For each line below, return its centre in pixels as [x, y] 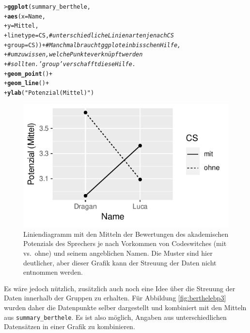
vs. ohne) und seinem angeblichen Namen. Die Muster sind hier [118, 253]
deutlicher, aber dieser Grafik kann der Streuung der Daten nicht [120, 262]
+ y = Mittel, [21, 26]
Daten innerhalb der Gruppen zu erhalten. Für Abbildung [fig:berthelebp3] [115, 298]
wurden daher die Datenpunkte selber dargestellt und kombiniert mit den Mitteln [125, 307]
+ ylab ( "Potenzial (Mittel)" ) [49, 93]
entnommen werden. [53, 272]
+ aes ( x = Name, [25, 16]
